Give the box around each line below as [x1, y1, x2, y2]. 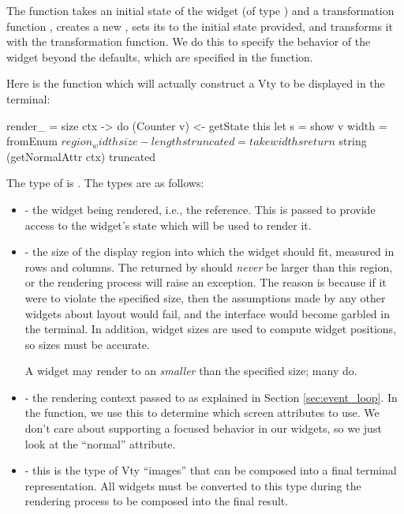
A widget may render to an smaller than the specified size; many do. [24, 362, 357, 379]
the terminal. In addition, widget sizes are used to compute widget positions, [24, 321, 397, 337]
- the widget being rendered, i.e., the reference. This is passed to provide [24, 201, 376, 217]
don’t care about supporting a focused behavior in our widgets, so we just [24, 420, 382, 437]
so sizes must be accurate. [24, 336, 150, 352]
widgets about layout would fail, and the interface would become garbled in [24, 305, 390, 321]
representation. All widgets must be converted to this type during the [24, 477, 361, 493]
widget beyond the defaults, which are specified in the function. [6, 48, 313, 65]
